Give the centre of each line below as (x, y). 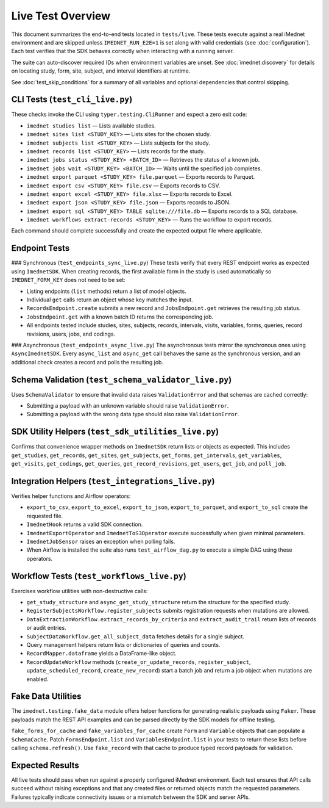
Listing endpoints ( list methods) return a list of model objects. (107, 291)
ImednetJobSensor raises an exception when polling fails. (101, 541)
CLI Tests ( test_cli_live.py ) (72, 100)
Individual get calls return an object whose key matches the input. (110, 300)
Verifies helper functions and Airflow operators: (71, 496)
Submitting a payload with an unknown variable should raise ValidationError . (128, 405)
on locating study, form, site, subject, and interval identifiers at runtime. (101, 71)
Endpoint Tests (41, 248)
